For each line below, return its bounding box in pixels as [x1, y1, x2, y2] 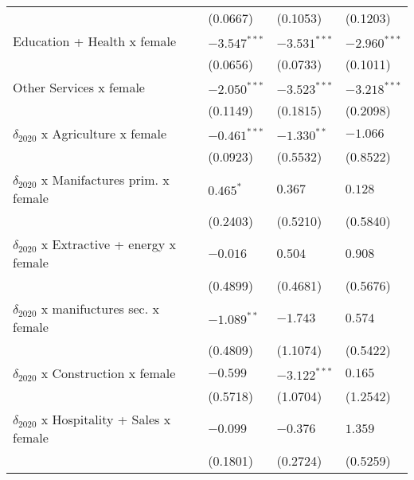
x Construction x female [41, 364, 176, 382]
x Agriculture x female [41, 124, 167, 142]
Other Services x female [13, 78, 145, 96]
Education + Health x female [13, 32, 177, 50]
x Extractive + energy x [41, 235, 176, 253]
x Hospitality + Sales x [41, 410, 171, 428]
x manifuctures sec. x [41, 299, 159, 318]
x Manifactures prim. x [41, 170, 170, 189]
